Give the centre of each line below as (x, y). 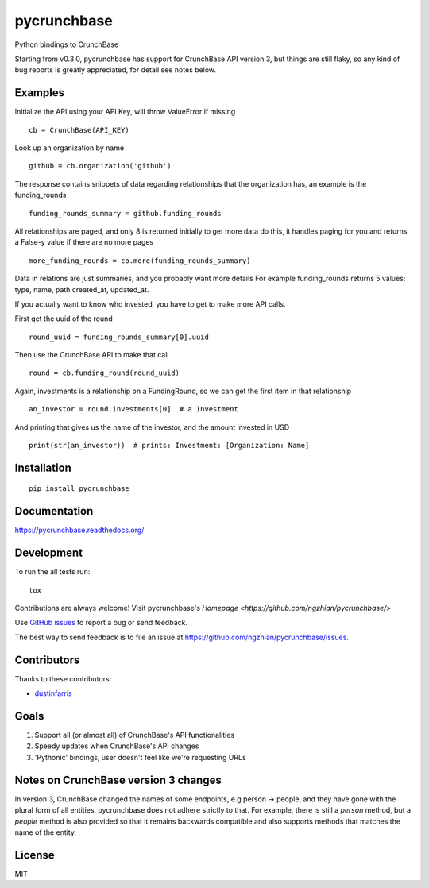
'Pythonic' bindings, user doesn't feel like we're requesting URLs (140, 757)
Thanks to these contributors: (63, 678)
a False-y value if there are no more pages (84, 242)
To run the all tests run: (52, 572)
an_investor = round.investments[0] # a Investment (133, 409)
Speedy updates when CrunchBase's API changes (117, 746)
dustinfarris (53, 693)
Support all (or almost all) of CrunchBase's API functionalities (135, 735)
